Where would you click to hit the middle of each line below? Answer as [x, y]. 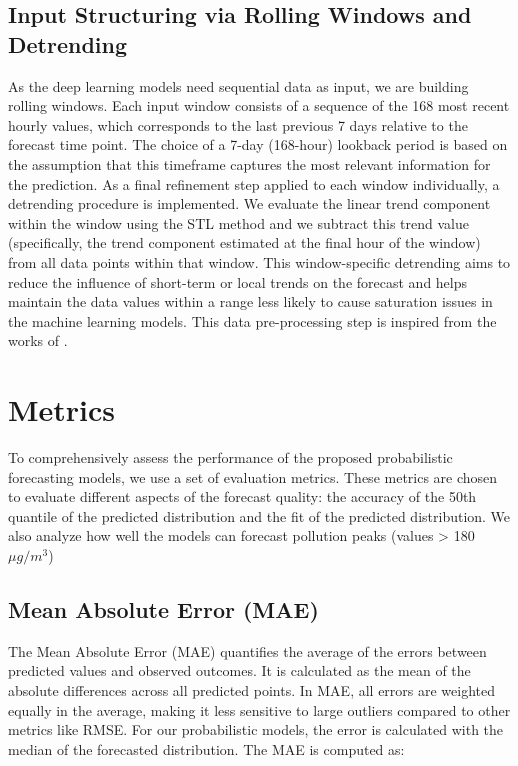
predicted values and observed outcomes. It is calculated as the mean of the [239, 670]
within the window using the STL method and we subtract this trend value [238, 222]
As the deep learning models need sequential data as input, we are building [238, 85]
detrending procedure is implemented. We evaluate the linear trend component [249, 203]
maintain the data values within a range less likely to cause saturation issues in [250, 301]
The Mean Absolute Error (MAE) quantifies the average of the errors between [247, 650]
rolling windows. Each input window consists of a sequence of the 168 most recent [259, 105]
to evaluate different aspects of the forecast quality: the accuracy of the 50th [242, 496]
